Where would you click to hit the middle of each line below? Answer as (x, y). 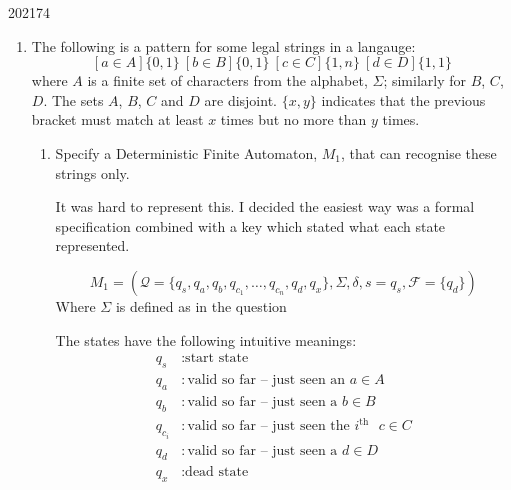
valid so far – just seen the (268, 426)
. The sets (73, 99)
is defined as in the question (201, 305)
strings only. (92, 172)
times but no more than (293, 119)
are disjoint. (240, 99)
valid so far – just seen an (266, 379)
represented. (92, 245)
